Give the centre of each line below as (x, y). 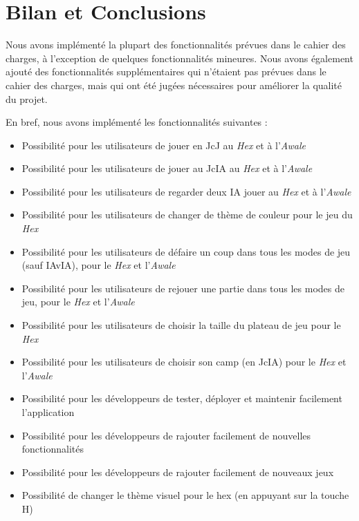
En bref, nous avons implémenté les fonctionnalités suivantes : (137, 122)
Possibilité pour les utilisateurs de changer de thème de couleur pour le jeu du (187, 215)
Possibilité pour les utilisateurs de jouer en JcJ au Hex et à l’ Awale (164, 145)
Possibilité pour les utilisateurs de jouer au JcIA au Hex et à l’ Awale (167, 168)
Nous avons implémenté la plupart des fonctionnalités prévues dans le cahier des (176, 45)
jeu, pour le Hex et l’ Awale (78, 302)
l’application (48, 412)
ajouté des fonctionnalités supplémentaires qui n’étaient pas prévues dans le (166, 72)
